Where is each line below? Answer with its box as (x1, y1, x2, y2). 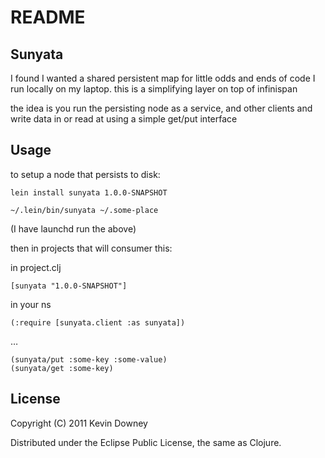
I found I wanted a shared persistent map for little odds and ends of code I (10, 72, 316, 84)
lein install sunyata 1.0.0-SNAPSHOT (10, 187, 168, 198)
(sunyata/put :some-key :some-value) (10, 354, 168, 365)
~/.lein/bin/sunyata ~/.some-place (10, 205, 159, 215)
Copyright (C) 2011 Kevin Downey (10, 417, 148, 429)
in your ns (10, 298, 52, 310)
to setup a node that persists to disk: (10, 168, 161, 180)
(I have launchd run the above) (10, 222, 137, 235)
